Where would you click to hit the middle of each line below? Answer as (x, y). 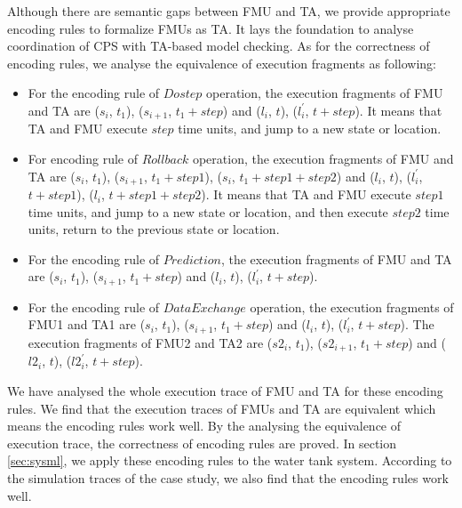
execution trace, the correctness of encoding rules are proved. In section (202, 443)
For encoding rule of (83, 159)
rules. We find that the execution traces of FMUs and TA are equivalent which (222, 408)
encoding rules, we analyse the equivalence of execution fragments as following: (222, 63)
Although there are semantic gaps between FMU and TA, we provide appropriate (229, 11)
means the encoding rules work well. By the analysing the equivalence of (204, 426)
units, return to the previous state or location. (154, 229)
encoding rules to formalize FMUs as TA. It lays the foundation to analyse (211, 28)
